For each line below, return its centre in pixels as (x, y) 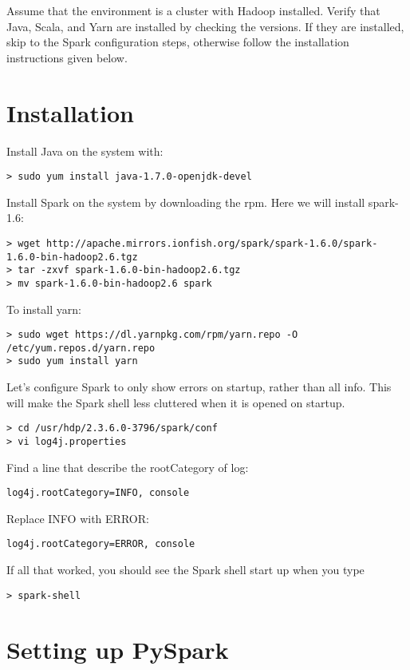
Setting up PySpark (118, 649)
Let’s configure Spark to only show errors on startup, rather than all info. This (199, 387)
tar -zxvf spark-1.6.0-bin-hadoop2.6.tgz (129, 270)
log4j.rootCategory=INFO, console (98, 493)
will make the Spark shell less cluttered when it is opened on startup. (176, 402)
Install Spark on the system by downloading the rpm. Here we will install (186, 202)
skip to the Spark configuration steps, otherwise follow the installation (178, 42)
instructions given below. (67, 57)
